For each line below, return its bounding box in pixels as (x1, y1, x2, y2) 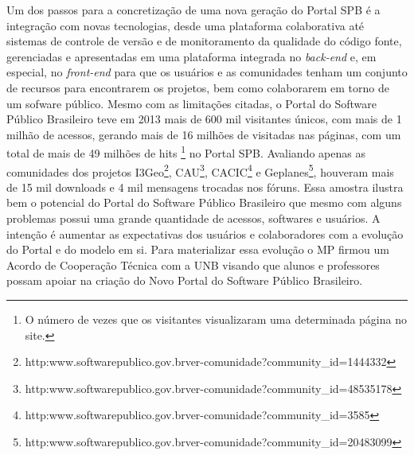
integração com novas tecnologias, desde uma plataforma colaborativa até (6, 17, 365, 33)
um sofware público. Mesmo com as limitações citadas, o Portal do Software (6, 95, 377, 111)
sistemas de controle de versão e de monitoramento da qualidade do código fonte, (6, 33, 402, 49)
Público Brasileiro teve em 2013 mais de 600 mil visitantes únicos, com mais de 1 (6, 111, 402, 127)
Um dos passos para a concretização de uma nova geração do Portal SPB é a (6, 2, 381, 17)
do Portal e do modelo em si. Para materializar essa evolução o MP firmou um (6, 241, 389, 258)
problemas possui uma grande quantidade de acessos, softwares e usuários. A (6, 210, 381, 227)
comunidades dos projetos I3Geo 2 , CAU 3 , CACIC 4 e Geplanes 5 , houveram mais (6, 161, 394, 180)
